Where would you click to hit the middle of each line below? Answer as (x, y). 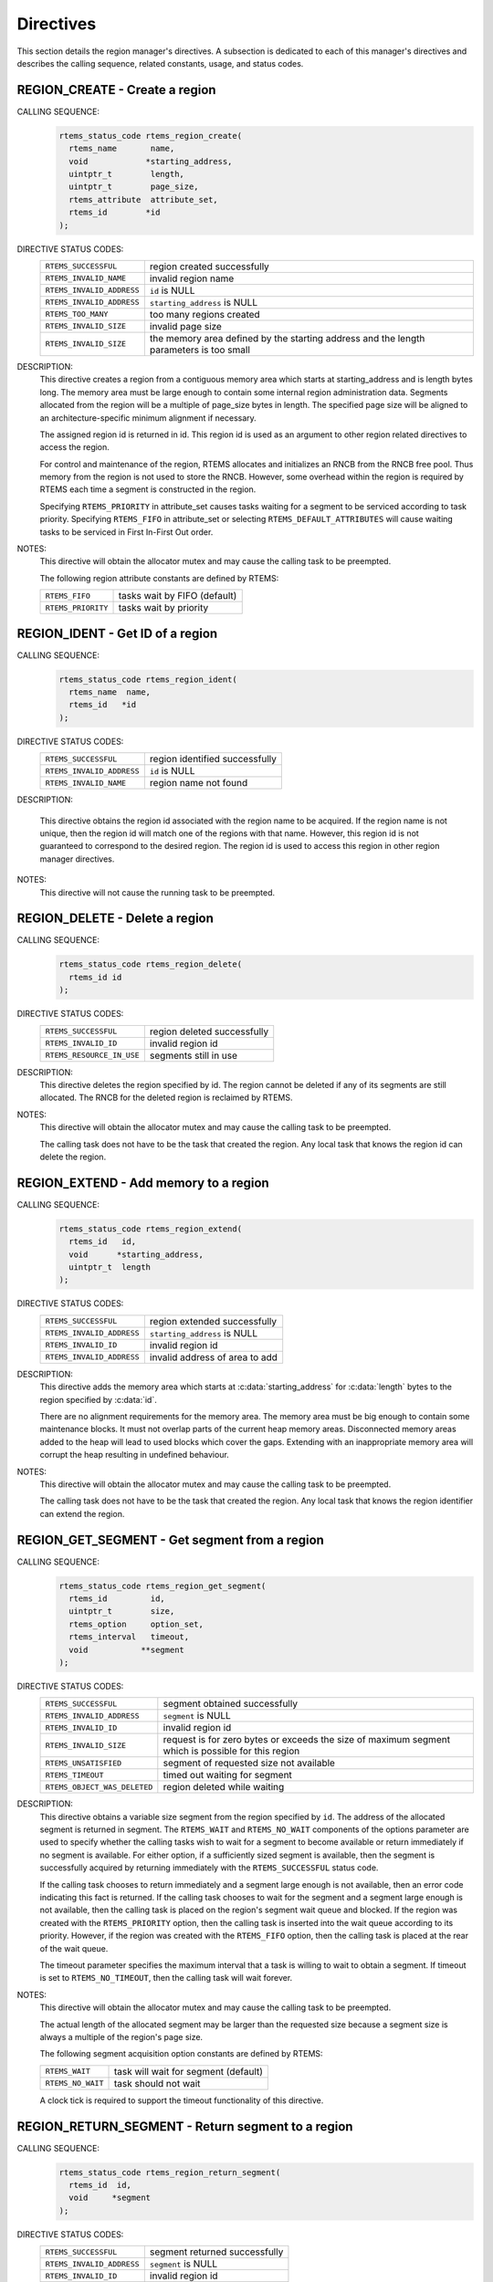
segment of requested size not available (249, 1764)
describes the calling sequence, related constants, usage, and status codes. (160, 63)
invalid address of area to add (214, 1357)
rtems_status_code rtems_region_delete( (150, 964)
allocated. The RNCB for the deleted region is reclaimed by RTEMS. (166, 1098)
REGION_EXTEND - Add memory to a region (143, 1183)
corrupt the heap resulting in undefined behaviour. (135, 1455)
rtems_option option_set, (136, 1624)
